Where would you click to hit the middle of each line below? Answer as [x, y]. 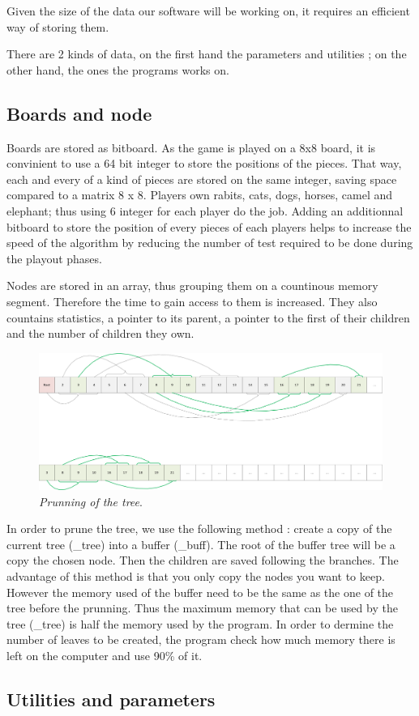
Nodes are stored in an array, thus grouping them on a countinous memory [192, 286]
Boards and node [79, 113]
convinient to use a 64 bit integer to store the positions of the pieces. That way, [204, 163]
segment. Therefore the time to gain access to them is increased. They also [192, 301]
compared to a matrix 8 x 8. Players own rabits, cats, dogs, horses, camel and [200, 195]
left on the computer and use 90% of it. [105, 655]
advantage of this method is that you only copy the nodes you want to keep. [196, 576]
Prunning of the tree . [91, 501]
